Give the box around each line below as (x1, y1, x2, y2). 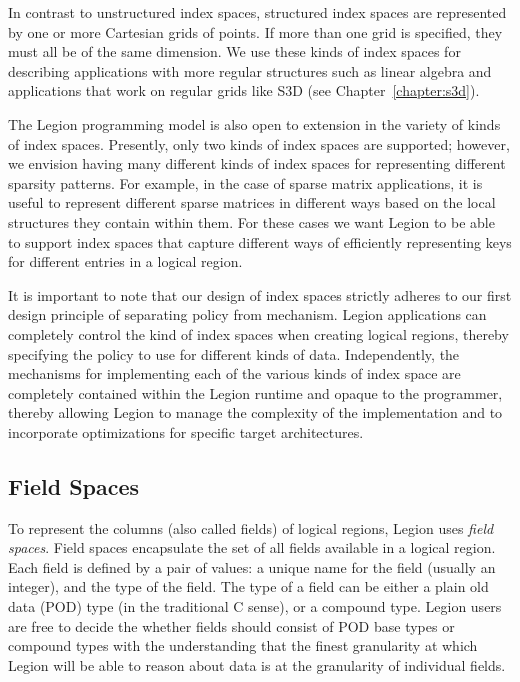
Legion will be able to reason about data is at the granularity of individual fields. (8, 654, 506, 675)
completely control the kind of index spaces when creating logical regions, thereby (8, 323, 509, 344)
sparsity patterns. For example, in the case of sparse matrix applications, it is (8, 172, 483, 193)
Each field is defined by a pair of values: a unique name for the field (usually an (8, 556, 496, 577)
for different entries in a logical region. (8, 251, 243, 272)
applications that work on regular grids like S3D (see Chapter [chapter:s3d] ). (8, 80, 480, 101)
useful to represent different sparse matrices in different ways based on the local (8, 192, 496, 213)
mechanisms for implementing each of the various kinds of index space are (8, 363, 461, 384)
